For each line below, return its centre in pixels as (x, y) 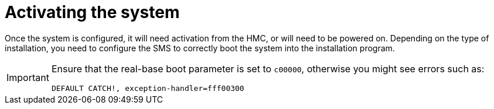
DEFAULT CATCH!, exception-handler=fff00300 (148, 88)
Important (28, 78)
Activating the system (92, 12)
